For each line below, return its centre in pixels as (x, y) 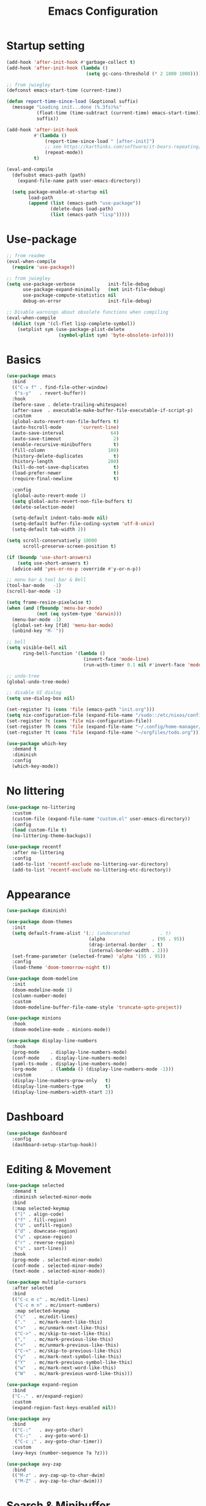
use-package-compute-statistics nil (69, 295)
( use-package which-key (37, 743)
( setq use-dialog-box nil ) (41, 698)
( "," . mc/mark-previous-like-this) (64, 1340)
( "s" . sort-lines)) (41, 1248)
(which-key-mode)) (36, 767)
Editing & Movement (59, 1169)
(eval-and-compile (30, 170)
